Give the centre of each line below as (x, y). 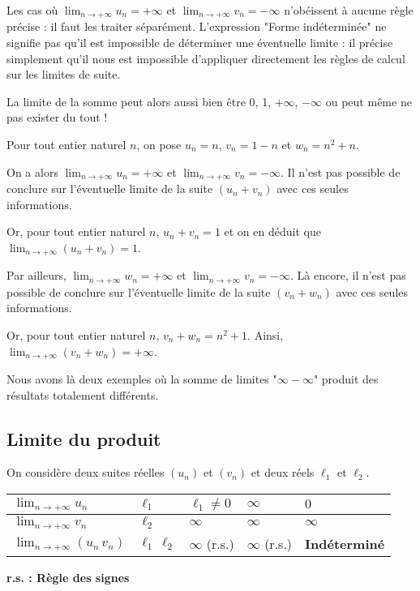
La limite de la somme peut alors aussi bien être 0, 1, (139, 101)
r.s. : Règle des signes (68, 577)
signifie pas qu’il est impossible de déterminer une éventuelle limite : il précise (200, 43)
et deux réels (283, 472)
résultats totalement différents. (83, 394)
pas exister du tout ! (57, 117)
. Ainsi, (266, 334)
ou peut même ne (369, 101)
